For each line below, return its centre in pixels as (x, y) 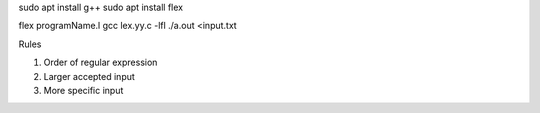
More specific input (83, 90)
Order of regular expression (100, 62)
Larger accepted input (89, 76)
